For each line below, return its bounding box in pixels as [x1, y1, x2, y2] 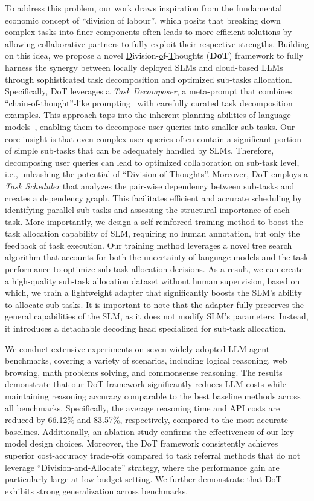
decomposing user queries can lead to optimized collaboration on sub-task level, [5, 156, 300, 168]
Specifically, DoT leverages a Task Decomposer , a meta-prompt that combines [5, 85, 292, 97]
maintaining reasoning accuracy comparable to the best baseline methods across [5, 390, 301, 402]
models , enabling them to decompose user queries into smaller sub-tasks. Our [5, 120, 295, 133]
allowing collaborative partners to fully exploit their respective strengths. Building [5, 37, 309, 50]
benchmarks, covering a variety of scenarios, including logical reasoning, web [5, 354, 287, 367]
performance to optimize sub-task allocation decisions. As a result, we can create [5, 263, 304, 275]
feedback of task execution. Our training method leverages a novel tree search [5, 238, 292, 251]
